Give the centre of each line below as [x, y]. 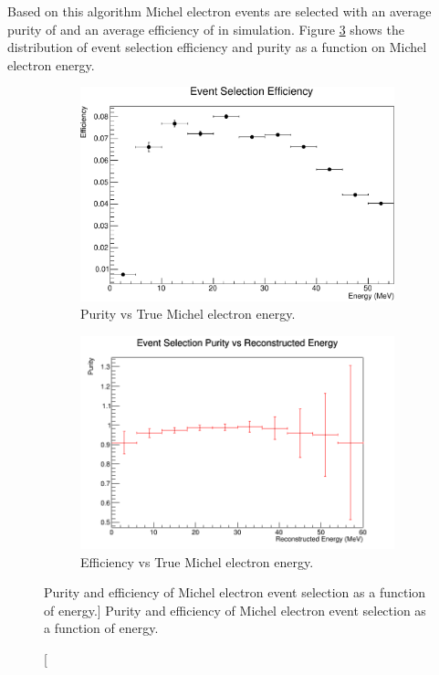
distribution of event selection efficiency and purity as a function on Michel [217, 47]
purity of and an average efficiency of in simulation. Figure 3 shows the [206, 29]
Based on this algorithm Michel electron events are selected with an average [219, 11]
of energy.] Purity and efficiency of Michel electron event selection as [235, 610]
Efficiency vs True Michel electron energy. [197, 561]
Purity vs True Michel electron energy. [188, 314]
